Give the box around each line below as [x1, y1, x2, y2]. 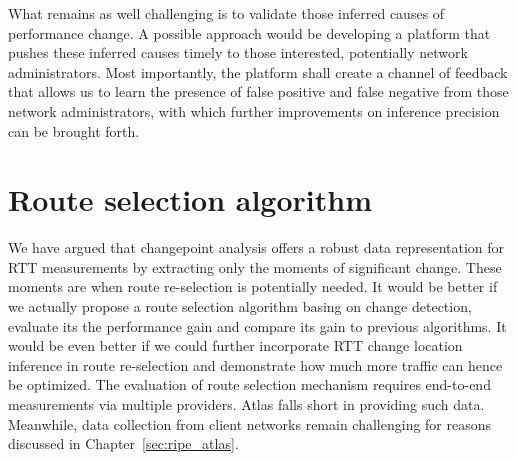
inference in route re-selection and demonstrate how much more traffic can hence [8, 354, 503, 375]
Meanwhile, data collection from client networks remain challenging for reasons [8, 413, 492, 434]
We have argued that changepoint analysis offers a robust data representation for [8, 237, 505, 258]
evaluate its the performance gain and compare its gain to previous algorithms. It [8, 315, 507, 336]
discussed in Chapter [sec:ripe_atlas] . [8, 433, 239, 454]
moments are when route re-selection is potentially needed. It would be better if [8, 276, 498, 297]
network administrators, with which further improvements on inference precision [8, 100, 500, 121]
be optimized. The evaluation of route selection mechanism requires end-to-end [8, 374, 491, 395]
